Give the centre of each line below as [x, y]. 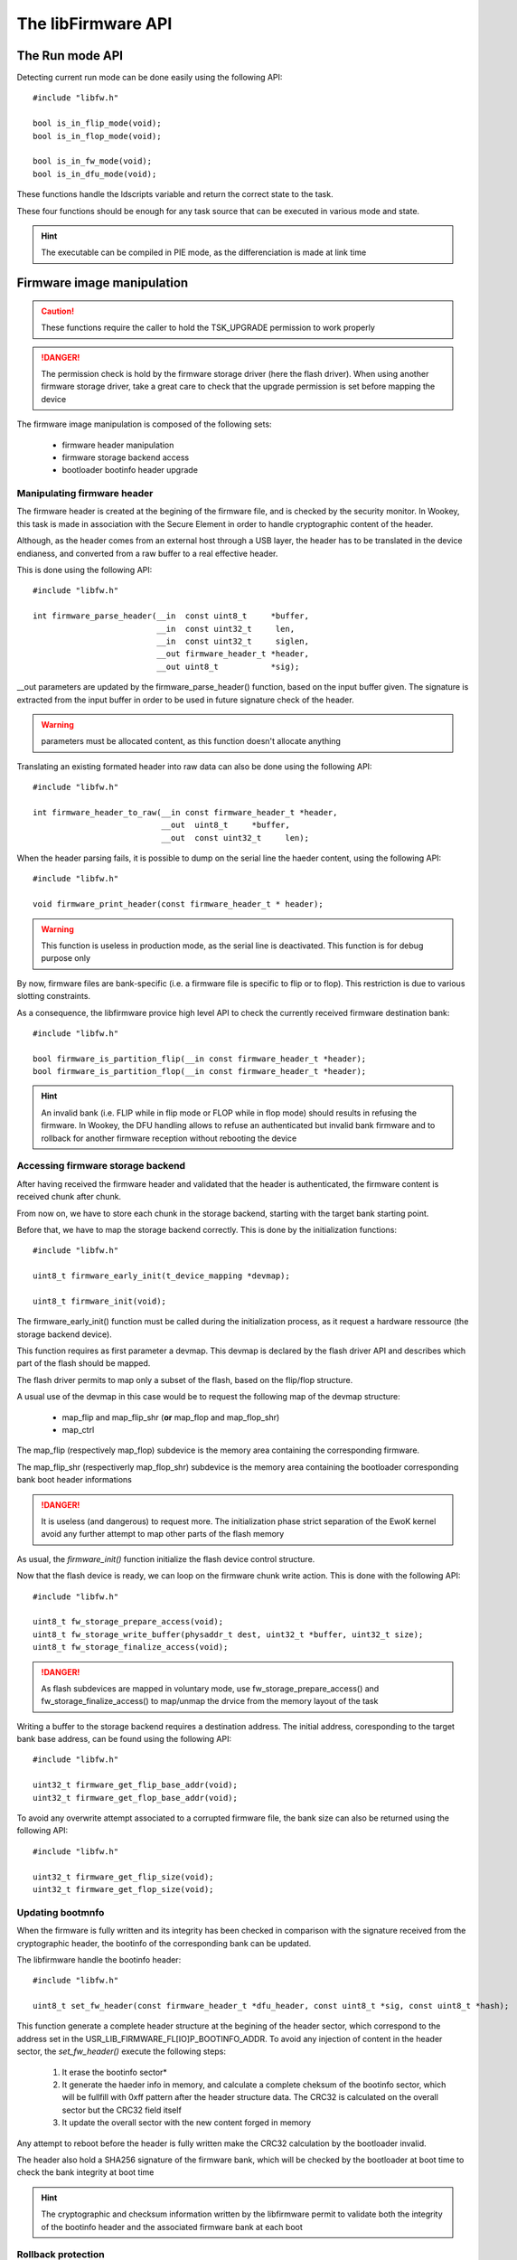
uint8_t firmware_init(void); [100, 1301]
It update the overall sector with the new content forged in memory [187, 2123]
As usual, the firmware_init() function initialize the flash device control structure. [166, 1558]
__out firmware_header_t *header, [233, 654]
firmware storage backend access [126, 457]
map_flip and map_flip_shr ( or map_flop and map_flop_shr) [171, 1417]
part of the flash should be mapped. [84, 1363]
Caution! [58, 311]
